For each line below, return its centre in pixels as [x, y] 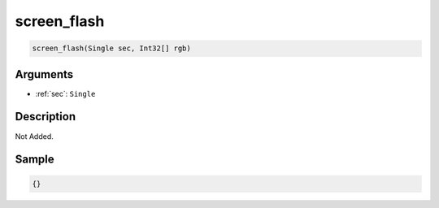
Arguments [44, 74]
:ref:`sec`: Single [65, 93]
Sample [35, 160]
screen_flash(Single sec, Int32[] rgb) [111, 48]
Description [46, 117]
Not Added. [35, 136]
